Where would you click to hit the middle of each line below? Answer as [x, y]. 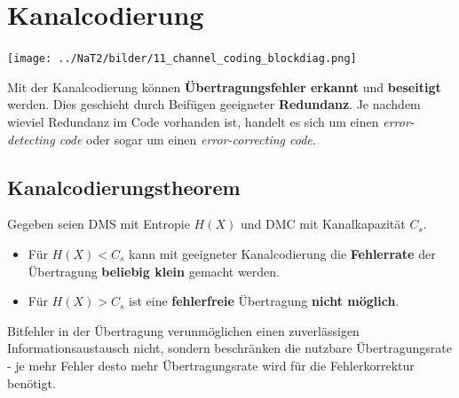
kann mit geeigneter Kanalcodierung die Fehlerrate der [282, 253]
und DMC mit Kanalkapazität [323, 224]
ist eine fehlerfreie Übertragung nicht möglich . [264, 301]
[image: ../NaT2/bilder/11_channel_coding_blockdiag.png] [182, 59]
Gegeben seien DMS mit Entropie [99, 224]
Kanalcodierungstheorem [124, 187]
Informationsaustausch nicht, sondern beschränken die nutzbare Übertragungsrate [229, 348]
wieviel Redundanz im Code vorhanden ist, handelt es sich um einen [193, 121]
